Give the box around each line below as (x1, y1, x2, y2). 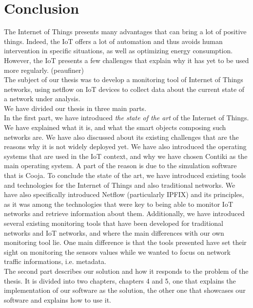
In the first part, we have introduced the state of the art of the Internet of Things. (4, 112, 249, 123)
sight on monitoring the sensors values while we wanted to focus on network (4, 246, 231, 257)
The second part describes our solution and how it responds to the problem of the (4, 265, 249, 276)
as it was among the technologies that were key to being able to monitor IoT (4, 198, 234, 209)
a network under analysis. (4, 93, 80, 104)
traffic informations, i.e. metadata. (4, 256, 106, 266)
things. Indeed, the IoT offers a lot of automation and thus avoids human (4, 36, 223, 46)
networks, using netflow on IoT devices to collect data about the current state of (4, 84, 245, 94)
